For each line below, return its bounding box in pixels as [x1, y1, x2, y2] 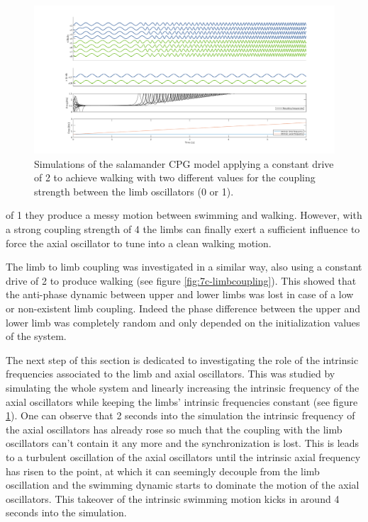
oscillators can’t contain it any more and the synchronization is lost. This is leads [6, 436, 359, 450]
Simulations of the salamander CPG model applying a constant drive [34, 156, 334, 171]
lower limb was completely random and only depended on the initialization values [6, 314, 360, 329]
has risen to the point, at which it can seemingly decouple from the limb [6, 463, 320, 478]
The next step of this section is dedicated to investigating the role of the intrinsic [6, 352, 359, 367]
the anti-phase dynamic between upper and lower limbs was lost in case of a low [6, 287, 354, 302]
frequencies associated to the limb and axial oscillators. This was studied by [6, 366, 335, 381]
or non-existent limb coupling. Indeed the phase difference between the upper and [6, 301, 360, 316]
